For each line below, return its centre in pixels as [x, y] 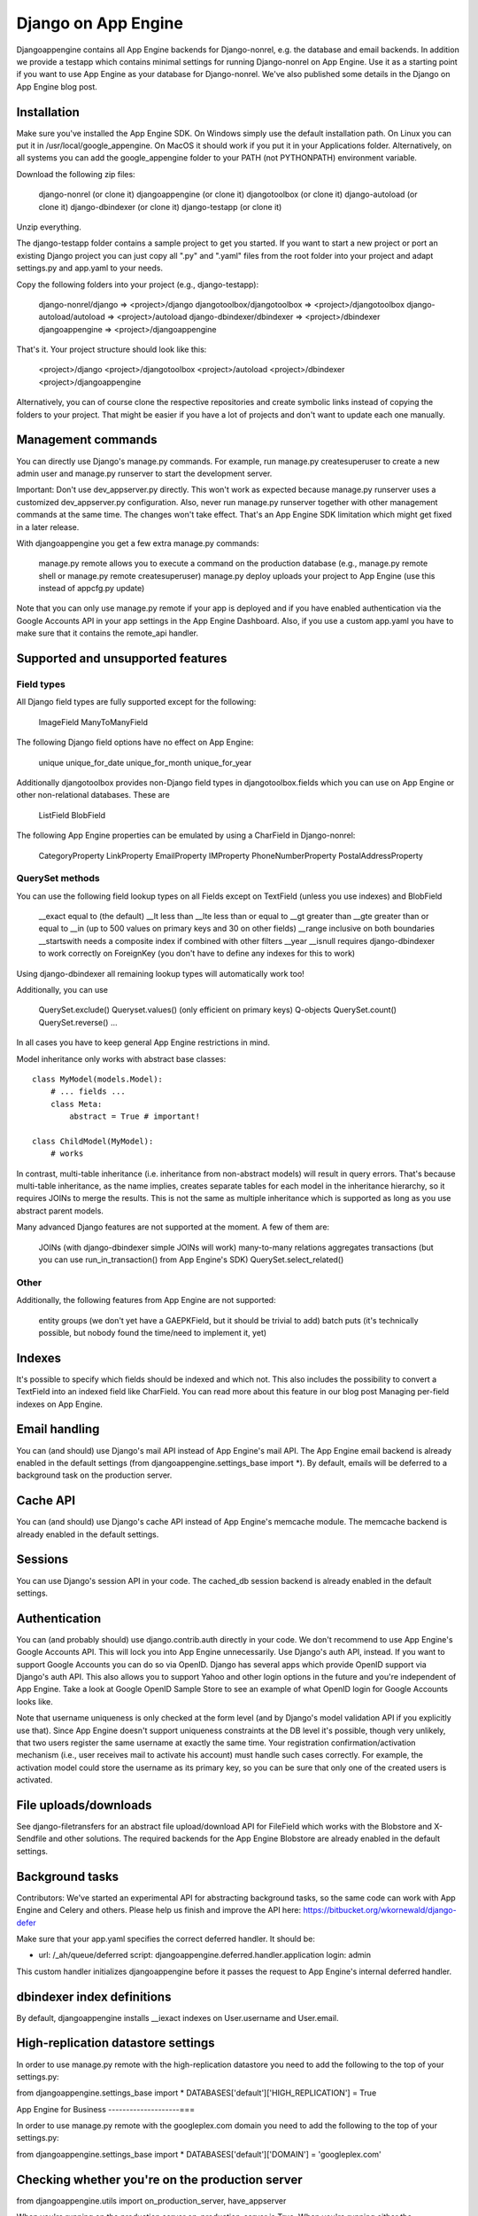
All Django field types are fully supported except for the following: [136, 702]
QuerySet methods [58, 878]
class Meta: [76, 1104]
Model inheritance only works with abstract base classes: [121, 1058]
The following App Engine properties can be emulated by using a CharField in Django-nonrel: [186, 835]
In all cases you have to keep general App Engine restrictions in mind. [143, 1042]
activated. [35, 1780]
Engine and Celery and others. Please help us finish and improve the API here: [159, 1910]
